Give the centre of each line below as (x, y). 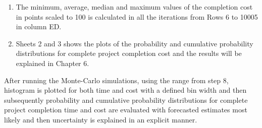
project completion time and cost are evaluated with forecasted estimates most (126, 110)
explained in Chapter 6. (53, 63)
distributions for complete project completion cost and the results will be (129, 53)
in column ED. (39, 26)
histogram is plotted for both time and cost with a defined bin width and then (125, 90)
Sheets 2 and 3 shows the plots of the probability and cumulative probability (135, 43)
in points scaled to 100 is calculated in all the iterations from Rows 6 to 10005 (137, 16)
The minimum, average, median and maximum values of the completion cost (134, 7)
